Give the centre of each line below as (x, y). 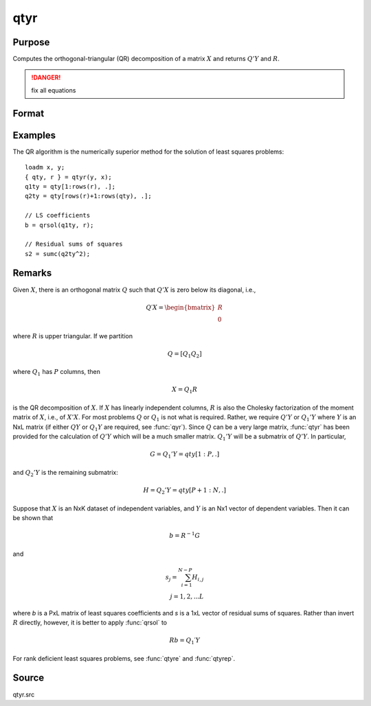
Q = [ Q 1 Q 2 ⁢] (184, 355)
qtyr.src (24, 694)
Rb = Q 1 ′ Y (185, 641)
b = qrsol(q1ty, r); (59, 225)
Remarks (32, 273)
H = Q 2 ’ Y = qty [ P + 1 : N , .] (185, 491)
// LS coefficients (58, 215)
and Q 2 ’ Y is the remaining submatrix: (65, 473)
